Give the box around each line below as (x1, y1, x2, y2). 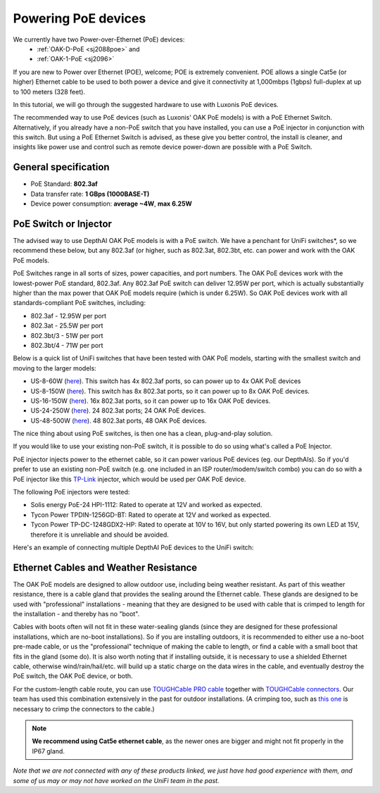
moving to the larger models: (13, 363, 96, 373)
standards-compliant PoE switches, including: (13, 299, 146, 307)
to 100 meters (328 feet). (13, 87, 86, 96)
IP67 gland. (32, 747, 65, 755)
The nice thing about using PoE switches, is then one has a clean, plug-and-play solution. (13, 430, 273, 438)
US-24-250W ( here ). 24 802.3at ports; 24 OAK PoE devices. (30, 406, 206, 415)
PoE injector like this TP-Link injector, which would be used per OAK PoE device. (13, 475, 246, 483)
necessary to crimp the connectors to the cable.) (13, 704, 155, 713)
